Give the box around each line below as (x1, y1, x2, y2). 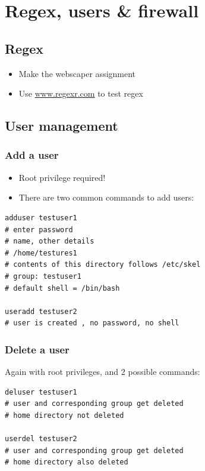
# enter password (5, 225, 73, 234)
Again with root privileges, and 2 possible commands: (5, 365, 200, 378)
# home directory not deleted (5, 411, 124, 420)
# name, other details (5, 237, 94, 246)
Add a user (5, 147, 59, 162)
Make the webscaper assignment (18, 67, 136, 79)
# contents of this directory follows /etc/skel (5, 260, 201, 269)
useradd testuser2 (5, 307, 77, 316)
